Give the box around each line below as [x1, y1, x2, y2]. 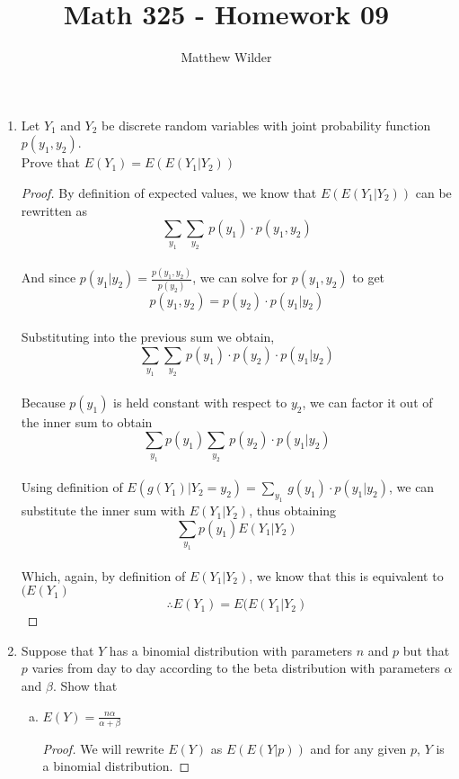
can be [415, 183, 452, 201]
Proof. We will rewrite [42, 739, 164, 757]
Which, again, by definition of [21, 566, 186, 585]
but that [402, 640, 450, 659]
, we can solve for [192, 268, 288, 287]
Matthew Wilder [181, 48, 272, 67]
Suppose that [21, 640, 94, 659]
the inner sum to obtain [21, 412, 153, 431]
